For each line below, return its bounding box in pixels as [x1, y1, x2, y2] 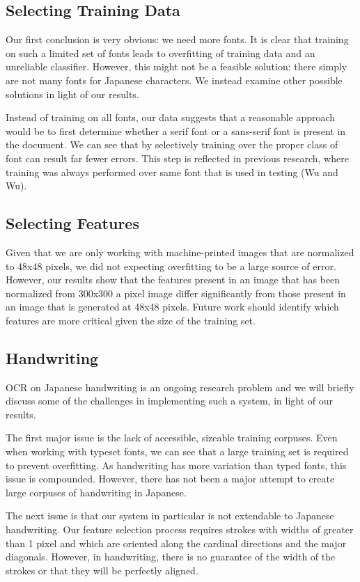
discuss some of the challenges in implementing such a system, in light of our [6, 393, 333, 408]
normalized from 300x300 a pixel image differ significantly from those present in [6, 285, 346, 300]
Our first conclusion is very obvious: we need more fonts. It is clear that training [6, 32, 349, 47]
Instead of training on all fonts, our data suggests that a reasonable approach [6, 110, 336, 125]
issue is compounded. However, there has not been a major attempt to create [6, 471, 335, 486]
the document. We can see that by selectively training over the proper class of [6, 137, 338, 152]
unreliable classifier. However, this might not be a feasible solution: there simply [6, 59, 347, 74]
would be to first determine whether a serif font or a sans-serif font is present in [6, 123, 346, 138]
